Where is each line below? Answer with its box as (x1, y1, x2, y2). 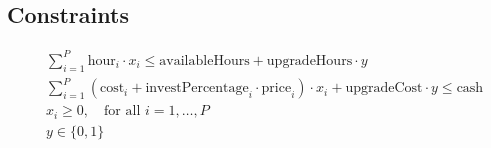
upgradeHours (266, 53, 353, 68)
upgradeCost (345, 81, 423, 96)
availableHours (159, 53, 250, 68)
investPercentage (145, 81, 249, 96)
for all (104, 104, 141, 119)
